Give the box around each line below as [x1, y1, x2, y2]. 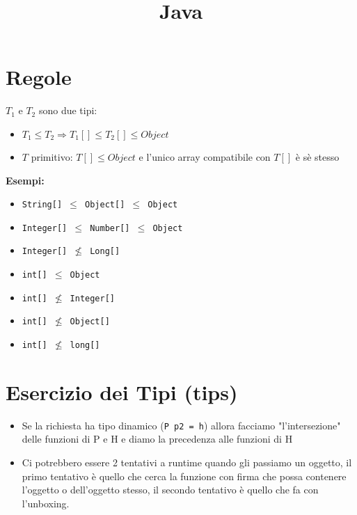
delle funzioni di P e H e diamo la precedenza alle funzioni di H [22, 431, 293, 446]
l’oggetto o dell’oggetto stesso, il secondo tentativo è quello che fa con [22, 482, 319, 497]
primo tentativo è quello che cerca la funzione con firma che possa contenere [22, 468, 347, 483]
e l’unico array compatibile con [138, 149, 271, 164]
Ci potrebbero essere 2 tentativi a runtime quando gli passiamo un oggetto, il [22, 455, 352, 470]
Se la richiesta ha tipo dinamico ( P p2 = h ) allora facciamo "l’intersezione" [22, 418, 341, 432]
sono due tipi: [38, 103, 97, 118]
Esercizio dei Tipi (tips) [6, 377, 238, 406]
